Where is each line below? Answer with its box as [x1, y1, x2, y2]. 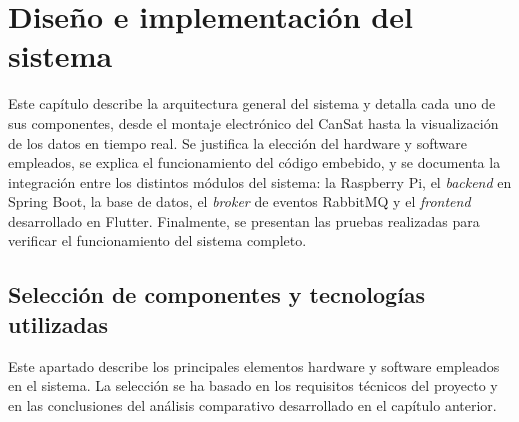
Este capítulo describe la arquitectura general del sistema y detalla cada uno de [8, 93, 496, 114]
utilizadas [8, 308, 109, 339]
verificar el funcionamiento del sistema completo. [8, 230, 307, 251]
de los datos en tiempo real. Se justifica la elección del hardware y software [8, 132, 467, 153]
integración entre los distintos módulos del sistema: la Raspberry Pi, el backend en [8, 171, 512, 192]
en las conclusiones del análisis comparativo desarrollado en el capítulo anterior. [8, 394, 497, 415]
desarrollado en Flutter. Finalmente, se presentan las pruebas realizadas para [8, 210, 480, 231]
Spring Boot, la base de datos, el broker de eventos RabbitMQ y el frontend [8, 191, 471, 212]
